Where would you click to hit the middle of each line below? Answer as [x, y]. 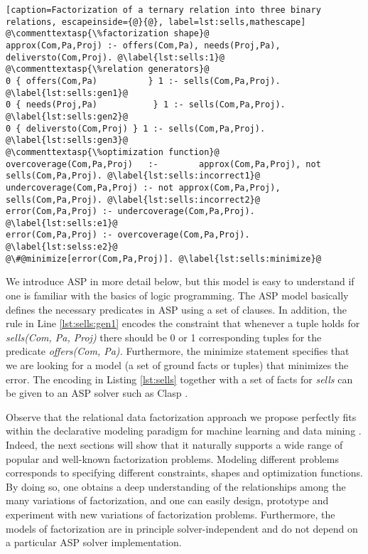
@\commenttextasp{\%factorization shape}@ [108, 34]
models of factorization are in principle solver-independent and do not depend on [182, 528]
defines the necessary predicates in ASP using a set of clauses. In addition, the [176, 309]
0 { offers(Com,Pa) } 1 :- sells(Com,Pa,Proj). [143, 81]
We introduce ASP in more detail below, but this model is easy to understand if [180, 281]
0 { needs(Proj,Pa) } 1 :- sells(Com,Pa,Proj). [146, 105]
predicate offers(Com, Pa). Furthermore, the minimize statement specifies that [178, 351]
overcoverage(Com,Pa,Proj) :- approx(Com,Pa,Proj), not [163, 164]
